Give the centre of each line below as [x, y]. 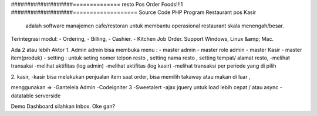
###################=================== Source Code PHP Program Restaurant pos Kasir [134, 12]
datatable [22, 96]
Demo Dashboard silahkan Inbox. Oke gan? [63, 106]
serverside [48, 96]
